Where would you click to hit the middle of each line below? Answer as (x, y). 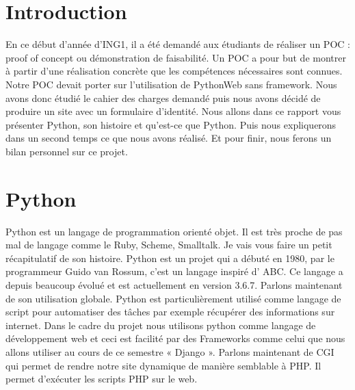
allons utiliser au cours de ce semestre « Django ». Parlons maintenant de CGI (170, 351)
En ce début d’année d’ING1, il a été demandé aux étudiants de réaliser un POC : (178, 44)
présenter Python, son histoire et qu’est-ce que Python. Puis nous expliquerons (171, 124)
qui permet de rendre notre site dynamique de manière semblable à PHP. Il (163, 365)
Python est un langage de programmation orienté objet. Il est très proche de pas (174, 231)
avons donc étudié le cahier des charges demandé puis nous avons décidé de (163, 97)
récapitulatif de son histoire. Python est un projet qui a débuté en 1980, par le (170, 258)
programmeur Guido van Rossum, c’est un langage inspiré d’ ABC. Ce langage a (174, 271)
